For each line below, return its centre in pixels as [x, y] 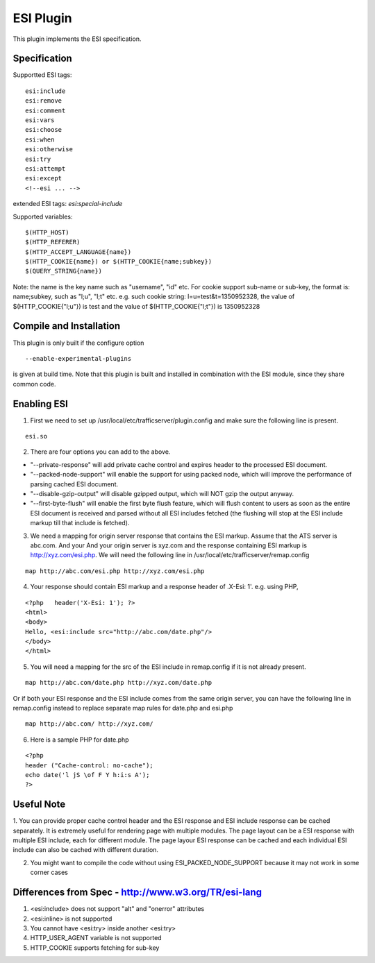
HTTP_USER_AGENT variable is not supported [96, 938]
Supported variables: [43, 216]
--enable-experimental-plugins [78, 358]
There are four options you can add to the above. [100, 452]
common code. [34, 384]
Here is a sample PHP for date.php [80, 740]
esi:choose [44, 130]
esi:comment [45, 110]
